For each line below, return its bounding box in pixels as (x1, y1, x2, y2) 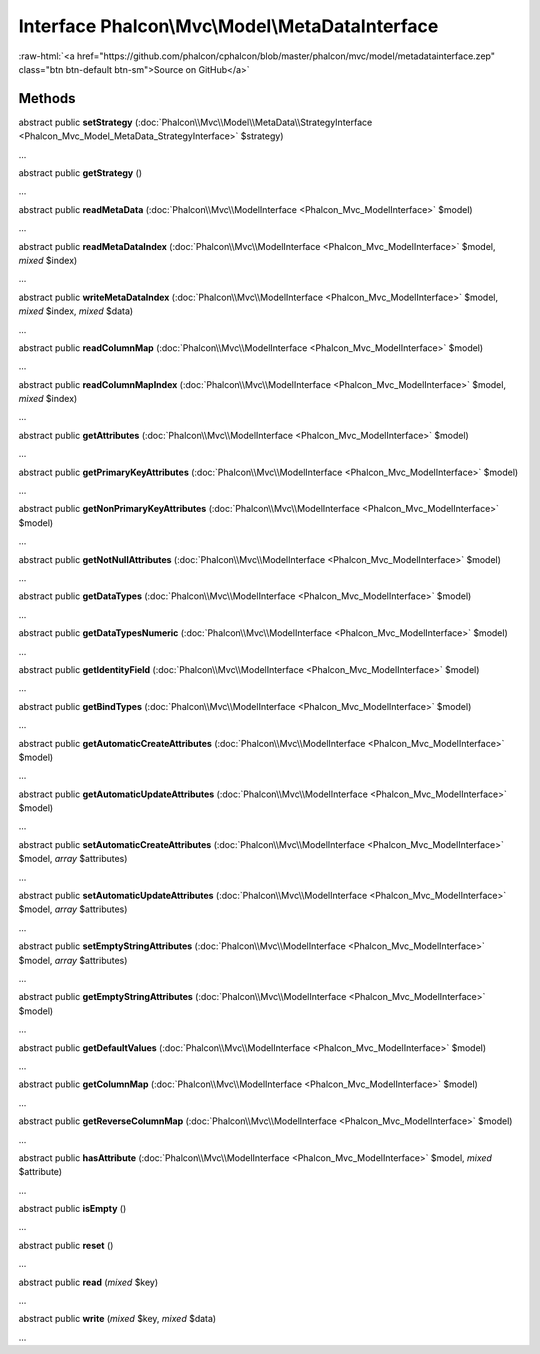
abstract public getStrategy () (18, 167, 143, 179)
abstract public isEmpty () (18, 1203, 127, 1215)
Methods (18, 90, 76, 107)
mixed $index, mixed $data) (18, 305, 134, 317)
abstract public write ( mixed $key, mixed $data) (18, 1313, 217, 1325)
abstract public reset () (18, 1239, 114, 1251)
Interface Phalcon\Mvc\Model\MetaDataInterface (18, 15, 439, 37)
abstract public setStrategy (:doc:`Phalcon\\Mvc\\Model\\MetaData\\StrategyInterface (18, 116, 373, 128)
